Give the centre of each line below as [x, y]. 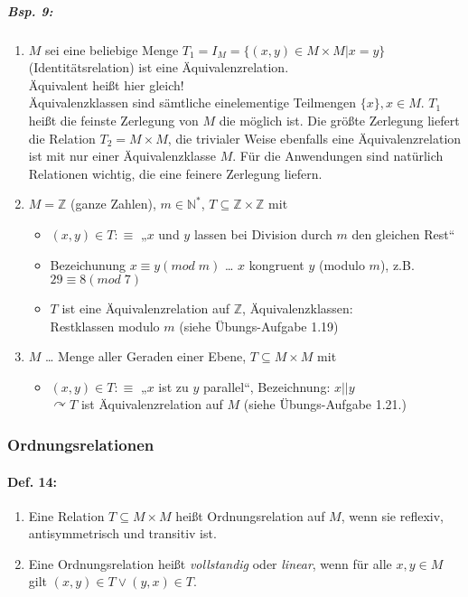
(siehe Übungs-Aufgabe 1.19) [259, 326]
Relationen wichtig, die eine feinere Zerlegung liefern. [175, 173]
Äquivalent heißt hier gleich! [106, 84]
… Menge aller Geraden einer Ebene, [146, 356]
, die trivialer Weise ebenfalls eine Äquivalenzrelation [314, 138]
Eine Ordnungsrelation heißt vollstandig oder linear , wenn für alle [210, 563]
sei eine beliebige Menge [112, 49]
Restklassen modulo [105, 326]
